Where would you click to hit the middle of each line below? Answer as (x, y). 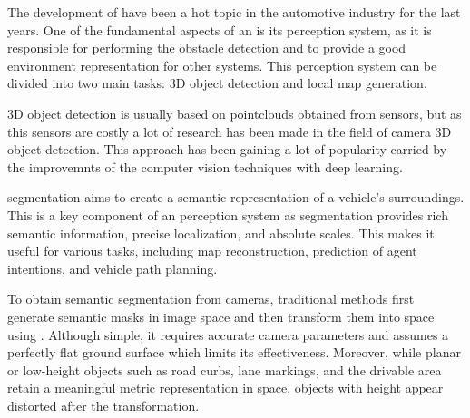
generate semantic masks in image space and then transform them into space (221, 316)
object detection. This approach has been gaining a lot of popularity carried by (227, 149)
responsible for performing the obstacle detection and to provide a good (207, 48)
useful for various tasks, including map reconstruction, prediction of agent (212, 251)
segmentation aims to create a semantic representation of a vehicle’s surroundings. (236, 197)
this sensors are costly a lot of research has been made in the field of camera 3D (230, 131)
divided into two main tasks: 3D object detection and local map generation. (217, 83)
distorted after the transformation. (103, 405)
